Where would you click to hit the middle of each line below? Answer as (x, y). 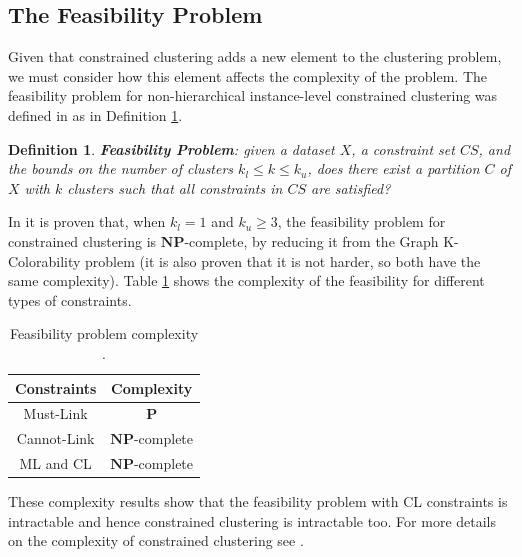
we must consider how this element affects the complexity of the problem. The (248, 75)
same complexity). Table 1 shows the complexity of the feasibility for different (246, 280)
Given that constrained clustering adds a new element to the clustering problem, (255, 56)
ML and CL (55, 463)
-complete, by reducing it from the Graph (311, 240)
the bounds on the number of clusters (121, 168)
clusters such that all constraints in (175, 187)
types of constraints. (70, 299)
